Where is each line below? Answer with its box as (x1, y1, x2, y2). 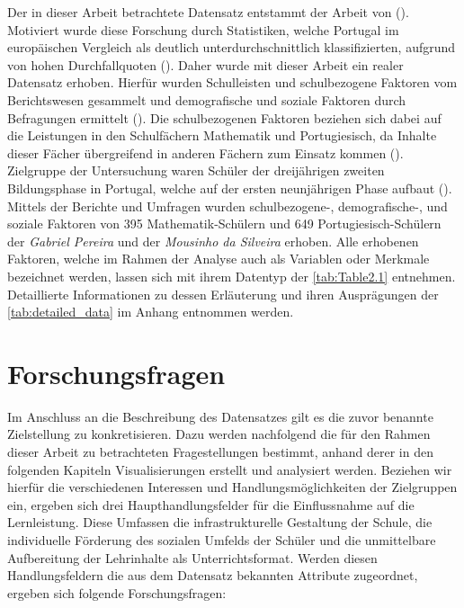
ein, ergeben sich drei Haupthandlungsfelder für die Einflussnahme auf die (7, 495, 415, 514)
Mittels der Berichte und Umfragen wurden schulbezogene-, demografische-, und (7, 196, 448, 215)
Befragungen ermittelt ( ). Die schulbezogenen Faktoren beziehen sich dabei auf (7, 108, 442, 127)
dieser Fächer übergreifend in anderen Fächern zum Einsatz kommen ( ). (7, 143, 404, 162)
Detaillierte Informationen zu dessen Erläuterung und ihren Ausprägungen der (7, 284, 439, 303)
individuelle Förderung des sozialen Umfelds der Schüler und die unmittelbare (7, 530, 436, 549)
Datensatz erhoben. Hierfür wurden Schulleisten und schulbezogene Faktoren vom (7, 73, 458, 92)
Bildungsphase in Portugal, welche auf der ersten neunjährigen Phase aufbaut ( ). (7, 178, 452, 197)
